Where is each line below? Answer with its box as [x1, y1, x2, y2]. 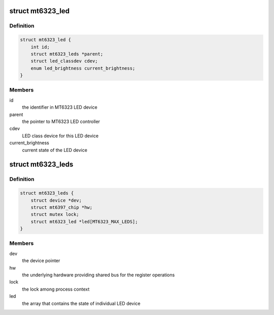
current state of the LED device [22, 147, 87, 153]
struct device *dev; [30, 197, 82, 203]
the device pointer [22, 258, 60, 264]
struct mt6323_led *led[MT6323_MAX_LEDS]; [30, 218, 138, 225]
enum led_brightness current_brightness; [30, 65, 135, 71]
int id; [30, 44, 50, 50]
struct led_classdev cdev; [30, 58, 98, 64]
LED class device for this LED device [22, 133, 99, 139]
